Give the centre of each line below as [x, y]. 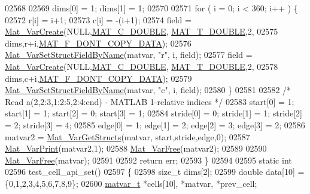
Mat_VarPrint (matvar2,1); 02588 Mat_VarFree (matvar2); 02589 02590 [136, 148]
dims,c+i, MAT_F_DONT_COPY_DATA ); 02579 [98, 78]
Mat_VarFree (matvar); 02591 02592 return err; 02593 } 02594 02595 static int [148, 160]
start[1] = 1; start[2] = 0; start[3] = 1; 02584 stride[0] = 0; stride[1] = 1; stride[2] [154, 113]
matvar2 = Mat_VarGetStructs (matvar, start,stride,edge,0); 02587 [127, 136]
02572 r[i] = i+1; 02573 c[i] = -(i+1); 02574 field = [98, 19]
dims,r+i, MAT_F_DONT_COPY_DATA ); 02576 [98, 43]
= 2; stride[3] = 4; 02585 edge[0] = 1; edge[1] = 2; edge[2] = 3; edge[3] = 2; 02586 [155, 124]
